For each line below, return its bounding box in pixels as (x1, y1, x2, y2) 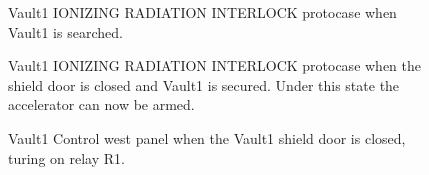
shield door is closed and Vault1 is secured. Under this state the (8, 74, 400, 95)
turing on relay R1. (8, 147, 125, 168)
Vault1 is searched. (8, 21, 123, 42)
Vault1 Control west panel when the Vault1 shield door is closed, (8, 127, 406, 148)
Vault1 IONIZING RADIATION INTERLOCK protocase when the (8, 55, 422, 76)
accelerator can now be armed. (8, 94, 195, 115)
